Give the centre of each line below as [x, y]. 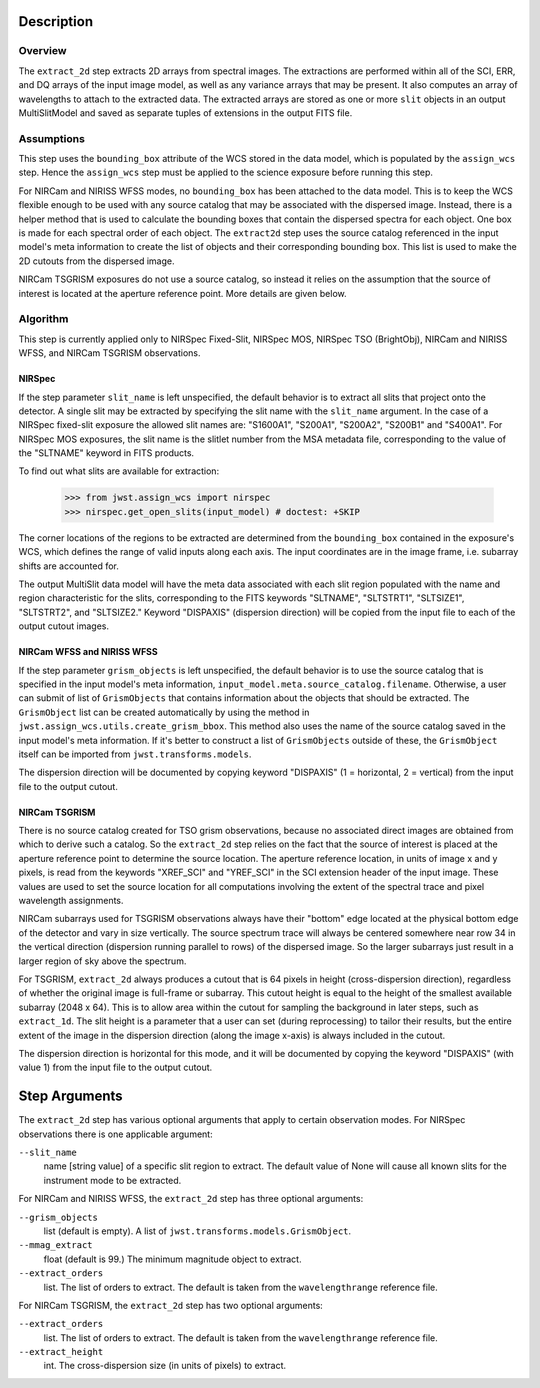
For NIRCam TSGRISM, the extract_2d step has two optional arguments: [171, 1305]
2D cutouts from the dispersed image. [96, 261]
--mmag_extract [56, 1245]
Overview [42, 51]
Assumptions [51, 138]
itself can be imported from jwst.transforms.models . [135, 754]
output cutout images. [64, 626]
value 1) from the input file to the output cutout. [115, 1067]
